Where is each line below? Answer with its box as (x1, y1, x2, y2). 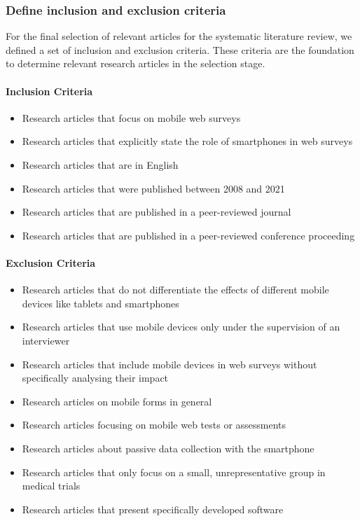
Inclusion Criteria (6, 83, 93, 98)
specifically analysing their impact (22, 370, 169, 385)
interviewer (22, 333, 70, 347)
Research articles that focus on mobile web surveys (22, 110, 241, 125)
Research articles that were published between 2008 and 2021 (22, 181, 285, 195)
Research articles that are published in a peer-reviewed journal (22, 204, 291, 219)
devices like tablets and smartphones (22, 296, 179, 310)
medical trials (22, 478, 81, 493)
